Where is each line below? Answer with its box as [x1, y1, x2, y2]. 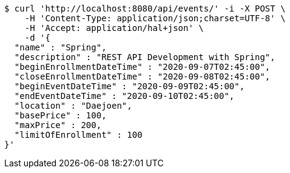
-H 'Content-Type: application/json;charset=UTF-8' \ [24, 13, 286, 23]
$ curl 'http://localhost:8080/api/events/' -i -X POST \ [4, 4, 286, 13]
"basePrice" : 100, [14, 110, 107, 120]
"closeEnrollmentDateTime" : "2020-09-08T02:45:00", [14, 72, 271, 81]
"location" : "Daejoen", [14, 101, 132, 110]
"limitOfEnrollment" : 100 [14, 130, 143, 140]
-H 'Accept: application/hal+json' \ [24, 23, 204, 33]
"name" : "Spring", [14, 42, 107, 52]
